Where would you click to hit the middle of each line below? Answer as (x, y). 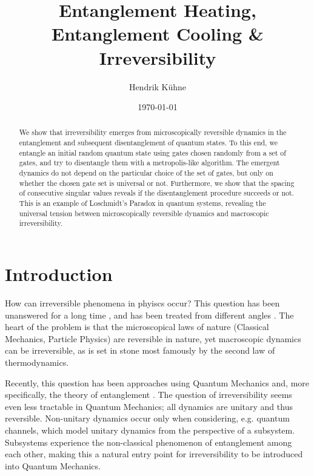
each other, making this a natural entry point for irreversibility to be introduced (154, 454)
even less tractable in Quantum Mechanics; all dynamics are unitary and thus (149, 406)
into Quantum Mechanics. (53, 465)
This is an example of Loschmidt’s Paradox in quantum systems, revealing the (142, 203)
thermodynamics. (37, 362)
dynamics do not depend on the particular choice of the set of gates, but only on (146, 173)
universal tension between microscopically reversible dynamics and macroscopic (144, 213)
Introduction (59, 274)
